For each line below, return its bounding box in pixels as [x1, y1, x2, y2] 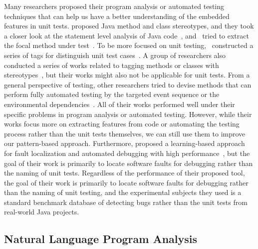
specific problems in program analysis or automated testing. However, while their [4, 108, 252, 119]
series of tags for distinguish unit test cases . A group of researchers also [4, 49, 226, 60]
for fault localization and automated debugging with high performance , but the [4, 147, 250, 158]
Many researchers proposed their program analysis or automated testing [4, 1, 224, 11]
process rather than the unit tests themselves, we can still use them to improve [4, 128, 246, 138]
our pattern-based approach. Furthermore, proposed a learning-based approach [4, 138, 245, 148]
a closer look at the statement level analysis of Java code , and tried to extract [4, 30, 249, 40]
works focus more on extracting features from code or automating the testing [4, 118, 240, 129]
